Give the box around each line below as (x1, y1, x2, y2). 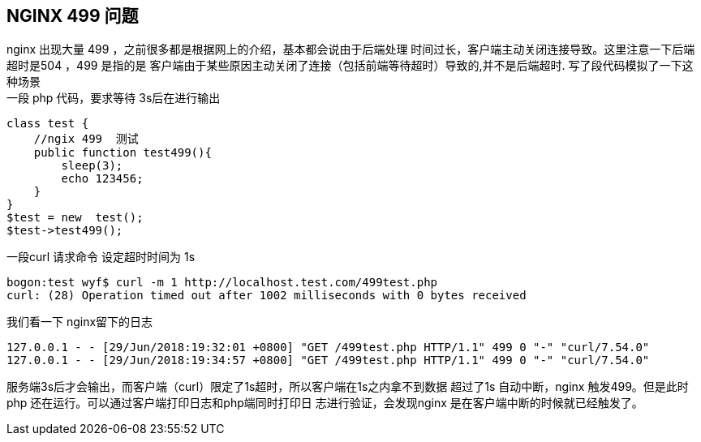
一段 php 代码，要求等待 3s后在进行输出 (6, 91, 221, 105)
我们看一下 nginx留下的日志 (6, 315, 153, 329)
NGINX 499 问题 (6, 6, 139, 26)
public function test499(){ (33, 146, 212, 160)
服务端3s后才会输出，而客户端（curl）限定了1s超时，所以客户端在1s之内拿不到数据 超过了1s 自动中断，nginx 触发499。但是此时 (6, 380, 689, 394)
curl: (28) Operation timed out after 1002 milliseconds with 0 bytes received (6, 289, 527, 303)
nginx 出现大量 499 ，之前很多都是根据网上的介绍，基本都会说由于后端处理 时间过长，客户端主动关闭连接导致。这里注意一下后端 (6, 42, 695, 57)
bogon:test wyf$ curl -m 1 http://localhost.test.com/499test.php (6, 276, 438, 290)
